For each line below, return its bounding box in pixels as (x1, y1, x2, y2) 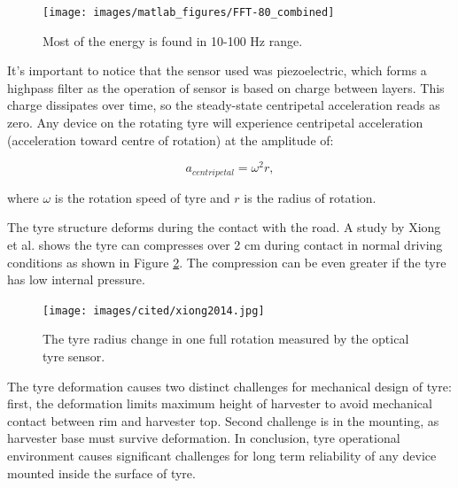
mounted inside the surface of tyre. (7, 463, 196, 482)
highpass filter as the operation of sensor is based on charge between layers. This (7, 78, 445, 97)
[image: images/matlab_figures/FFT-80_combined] (43, 6, 335, 19)
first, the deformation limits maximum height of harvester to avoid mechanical (7, 394, 432, 413)
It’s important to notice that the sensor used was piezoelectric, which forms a (7, 61, 427, 80)
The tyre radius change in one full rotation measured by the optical (43, 329, 409, 348)
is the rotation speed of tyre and (54, 188, 230, 206)
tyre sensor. (43, 346, 105, 365)
